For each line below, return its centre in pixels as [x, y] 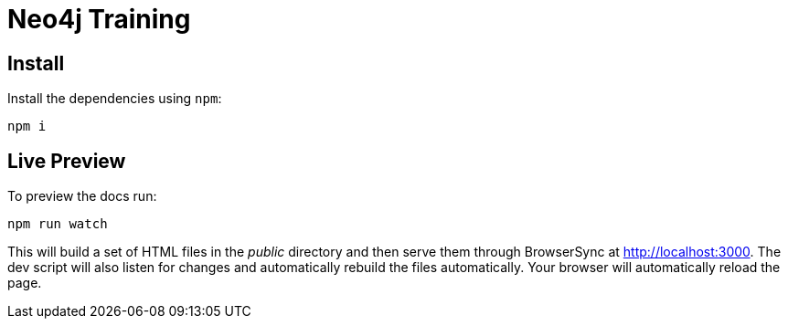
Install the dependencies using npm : [115, 99]
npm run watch [58, 224]
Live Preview [67, 161]
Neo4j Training [99, 19]
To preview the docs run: [82, 196]
